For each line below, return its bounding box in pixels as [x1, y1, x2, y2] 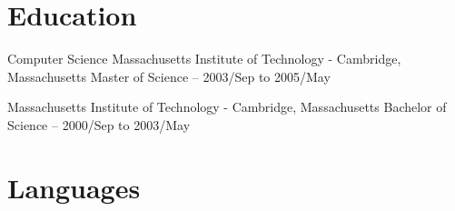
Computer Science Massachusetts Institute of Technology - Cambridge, [7, 49, 401, 68]
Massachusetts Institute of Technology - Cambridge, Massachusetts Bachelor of [7, 97, 447, 116]
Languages [7, 168, 141, 206]
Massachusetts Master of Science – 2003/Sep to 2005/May [7, 66, 331, 85]
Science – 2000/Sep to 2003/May [7, 115, 191, 134]
